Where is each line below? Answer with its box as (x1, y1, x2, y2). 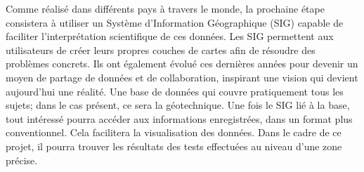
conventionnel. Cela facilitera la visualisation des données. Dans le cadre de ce (6, 125, 342, 140)
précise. (6, 152, 38, 167)
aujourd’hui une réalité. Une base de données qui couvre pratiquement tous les (6, 84, 344, 98)
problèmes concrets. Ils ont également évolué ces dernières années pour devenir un (6, 56, 358, 71)
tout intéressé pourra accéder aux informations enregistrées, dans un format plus (6, 111, 353, 126)
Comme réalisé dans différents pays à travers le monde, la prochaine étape (6, 1, 325, 15)
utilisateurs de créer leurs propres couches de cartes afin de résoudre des (6, 42, 316, 57)
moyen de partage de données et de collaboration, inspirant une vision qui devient (6, 70, 358, 84)
